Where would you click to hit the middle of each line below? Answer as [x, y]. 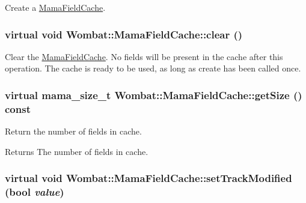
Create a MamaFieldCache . [55, 7]
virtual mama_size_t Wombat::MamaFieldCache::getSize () [154, 95]
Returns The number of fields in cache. [77, 151]
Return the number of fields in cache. [73, 131]
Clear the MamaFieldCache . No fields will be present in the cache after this [144, 56]
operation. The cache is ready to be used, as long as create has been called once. [153, 68]
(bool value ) [35, 192]
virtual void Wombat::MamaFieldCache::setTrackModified [148, 178]
